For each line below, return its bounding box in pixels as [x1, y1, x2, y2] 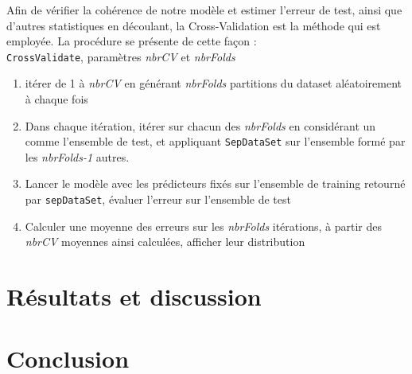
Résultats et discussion [6, 280, 262, 313]
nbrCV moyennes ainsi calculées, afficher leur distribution [25, 233, 305, 250]
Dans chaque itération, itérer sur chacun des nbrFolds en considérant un [25, 117, 376, 134]
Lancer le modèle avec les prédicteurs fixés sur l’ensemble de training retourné [25, 175, 406, 192]
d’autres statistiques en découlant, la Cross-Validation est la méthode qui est [6, 17, 381, 33]
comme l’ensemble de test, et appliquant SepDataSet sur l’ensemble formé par [25, 133, 406, 150]
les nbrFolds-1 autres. [25, 148, 130, 165]
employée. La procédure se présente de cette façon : [6, 33, 257, 49]
